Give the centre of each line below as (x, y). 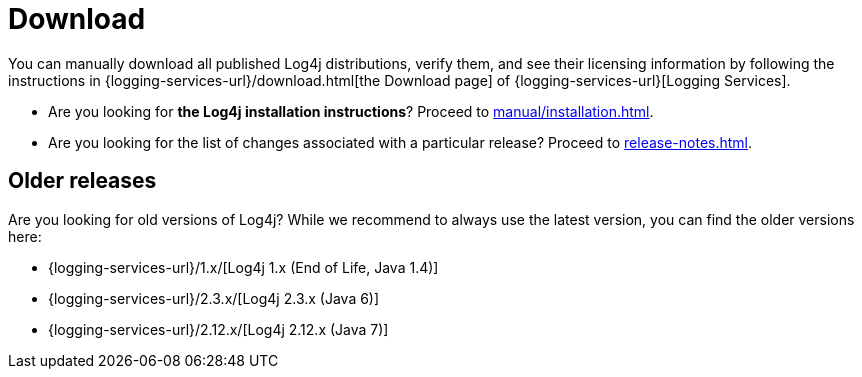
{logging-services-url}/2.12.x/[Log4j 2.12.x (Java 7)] (218, 329)
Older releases (82, 181)
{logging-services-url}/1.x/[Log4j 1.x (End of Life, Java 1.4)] (243, 267)
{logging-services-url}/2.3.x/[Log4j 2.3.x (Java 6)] (214, 298)
